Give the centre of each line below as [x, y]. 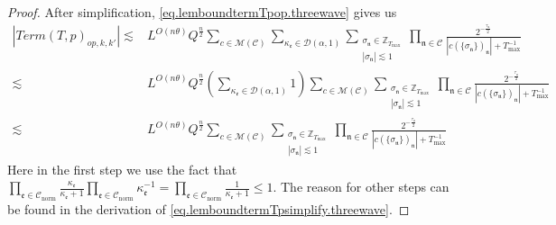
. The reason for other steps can [361, 187]
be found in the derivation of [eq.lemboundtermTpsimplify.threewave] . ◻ [208, 208]
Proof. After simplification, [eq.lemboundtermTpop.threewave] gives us [202, 12]
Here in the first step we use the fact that [122, 169]
